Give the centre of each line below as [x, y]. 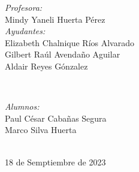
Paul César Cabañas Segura [56, 118]
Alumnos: [22, 106]
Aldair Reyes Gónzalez [46, 66]
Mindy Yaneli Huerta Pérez [55, 19]
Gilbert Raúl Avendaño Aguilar [63, 54]
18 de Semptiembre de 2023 [55, 162]
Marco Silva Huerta [41, 130]
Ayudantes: [25, 31]
